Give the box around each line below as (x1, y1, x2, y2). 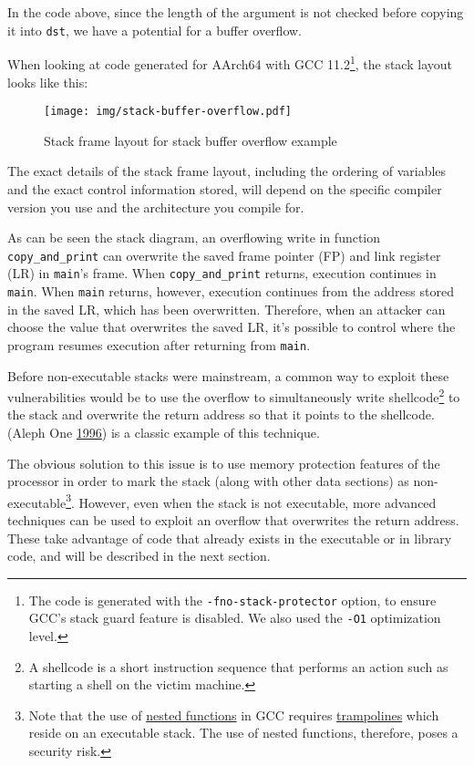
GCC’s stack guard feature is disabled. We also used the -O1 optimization (28, 608, 441, 627)
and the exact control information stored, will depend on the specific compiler (7, 179, 442, 198)
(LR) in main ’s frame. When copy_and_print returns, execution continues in (7, 264, 437, 283)
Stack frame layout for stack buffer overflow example (44, 130, 337, 150)
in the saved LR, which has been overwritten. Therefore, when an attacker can (7, 299, 446, 318)
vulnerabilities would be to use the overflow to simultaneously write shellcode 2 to (7, 385, 460, 406)
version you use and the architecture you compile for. (7, 197, 304, 216)
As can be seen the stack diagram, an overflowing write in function (7, 228, 381, 247)
